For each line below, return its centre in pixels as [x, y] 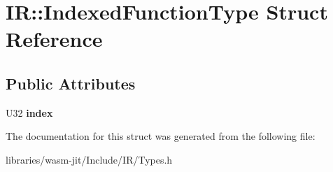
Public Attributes [71, 83]
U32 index [29, 112]
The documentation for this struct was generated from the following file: [161, 136]
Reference [54, 39]
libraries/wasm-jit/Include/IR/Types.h [89, 159]
